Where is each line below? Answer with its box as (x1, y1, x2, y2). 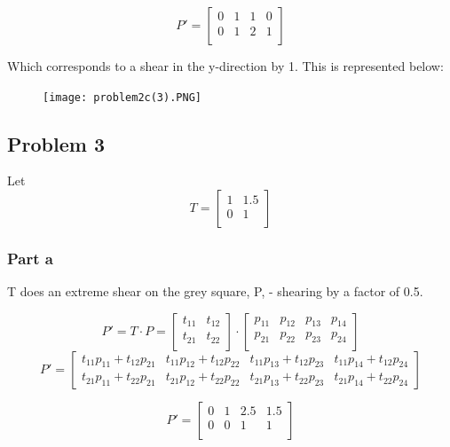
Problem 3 (7, 129, 105, 157)
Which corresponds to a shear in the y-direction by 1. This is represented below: (7, 57, 444, 74)
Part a (7, 247, 53, 269)
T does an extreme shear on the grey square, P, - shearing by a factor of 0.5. (7, 282, 423, 301)
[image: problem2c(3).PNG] (43, 90, 201, 104)
